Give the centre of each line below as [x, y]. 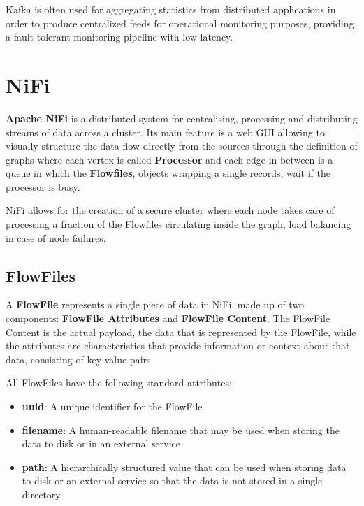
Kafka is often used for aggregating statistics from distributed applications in [171, 9]
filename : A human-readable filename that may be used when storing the [181, 429]
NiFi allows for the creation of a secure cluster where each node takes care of [170, 210]
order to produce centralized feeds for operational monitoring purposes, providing [180, 23]
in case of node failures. [56, 237]
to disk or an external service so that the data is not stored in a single [172, 480]
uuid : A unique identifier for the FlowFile [112, 406]
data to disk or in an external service [101, 443]
